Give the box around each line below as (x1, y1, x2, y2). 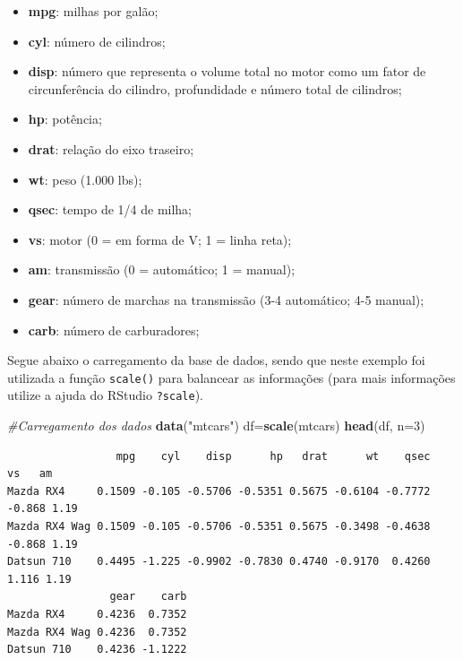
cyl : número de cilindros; (28, 31, 166, 50)
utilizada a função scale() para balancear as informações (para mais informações (7, 368, 456, 386)
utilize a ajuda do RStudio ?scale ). (7, 386, 203, 404)
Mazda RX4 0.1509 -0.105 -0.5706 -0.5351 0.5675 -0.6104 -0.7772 (7, 484, 431, 498)
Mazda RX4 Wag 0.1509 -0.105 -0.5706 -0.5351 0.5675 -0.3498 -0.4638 (7, 520, 431, 533)
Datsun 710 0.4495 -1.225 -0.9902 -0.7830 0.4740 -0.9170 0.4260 (7, 555, 431, 569)
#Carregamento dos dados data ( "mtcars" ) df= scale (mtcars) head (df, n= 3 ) (7, 416, 425, 435)
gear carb (109, 590, 187, 604)
